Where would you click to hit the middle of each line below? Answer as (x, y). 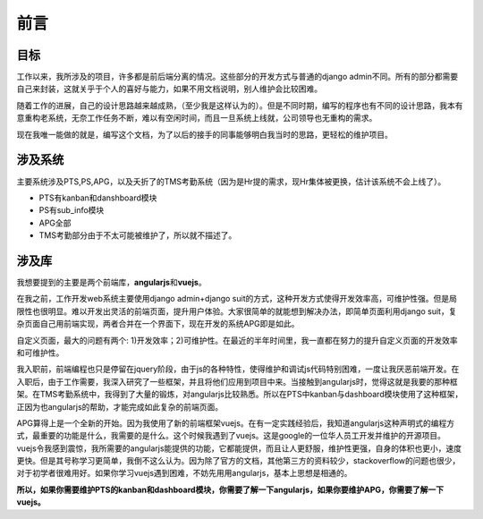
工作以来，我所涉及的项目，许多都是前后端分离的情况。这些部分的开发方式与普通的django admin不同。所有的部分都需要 (237, 77)
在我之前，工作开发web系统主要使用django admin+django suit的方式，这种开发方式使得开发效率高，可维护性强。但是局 (237, 299)
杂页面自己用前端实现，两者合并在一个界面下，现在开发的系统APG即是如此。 (158, 324)
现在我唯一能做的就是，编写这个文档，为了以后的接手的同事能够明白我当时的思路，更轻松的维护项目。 (204, 134)
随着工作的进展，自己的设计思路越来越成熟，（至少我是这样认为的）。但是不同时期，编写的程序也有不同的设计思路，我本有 (240, 105)
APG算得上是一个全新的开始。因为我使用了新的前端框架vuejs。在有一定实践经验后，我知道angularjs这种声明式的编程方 (236, 423)
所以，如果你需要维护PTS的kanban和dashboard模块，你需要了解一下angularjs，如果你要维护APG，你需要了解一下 (230, 489)
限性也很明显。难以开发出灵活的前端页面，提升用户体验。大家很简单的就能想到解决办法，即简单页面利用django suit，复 (237, 311)
